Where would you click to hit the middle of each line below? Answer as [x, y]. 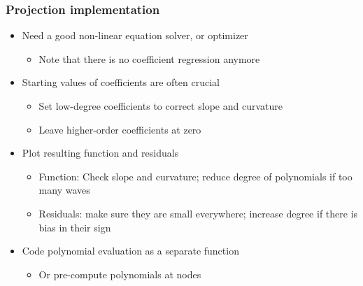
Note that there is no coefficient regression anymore [149, 58]
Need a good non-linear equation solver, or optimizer [135, 35]
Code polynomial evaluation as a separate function [130, 251]
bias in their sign [75, 227]
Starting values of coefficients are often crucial [121, 82]
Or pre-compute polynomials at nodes [120, 274]
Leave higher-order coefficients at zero [120, 129]
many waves [64, 190]
